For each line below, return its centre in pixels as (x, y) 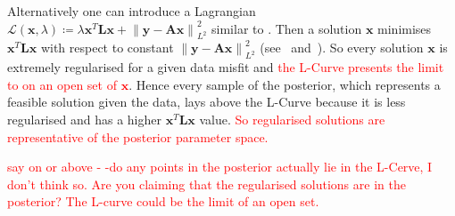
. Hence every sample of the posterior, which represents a (285, 84)
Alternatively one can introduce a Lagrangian (132, 11)
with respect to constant (107, 48)
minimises (405, 28)
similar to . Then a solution (287, 28)
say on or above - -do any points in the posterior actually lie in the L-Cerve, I (220, 167)
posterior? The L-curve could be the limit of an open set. (163, 201)
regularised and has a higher (84, 119)
